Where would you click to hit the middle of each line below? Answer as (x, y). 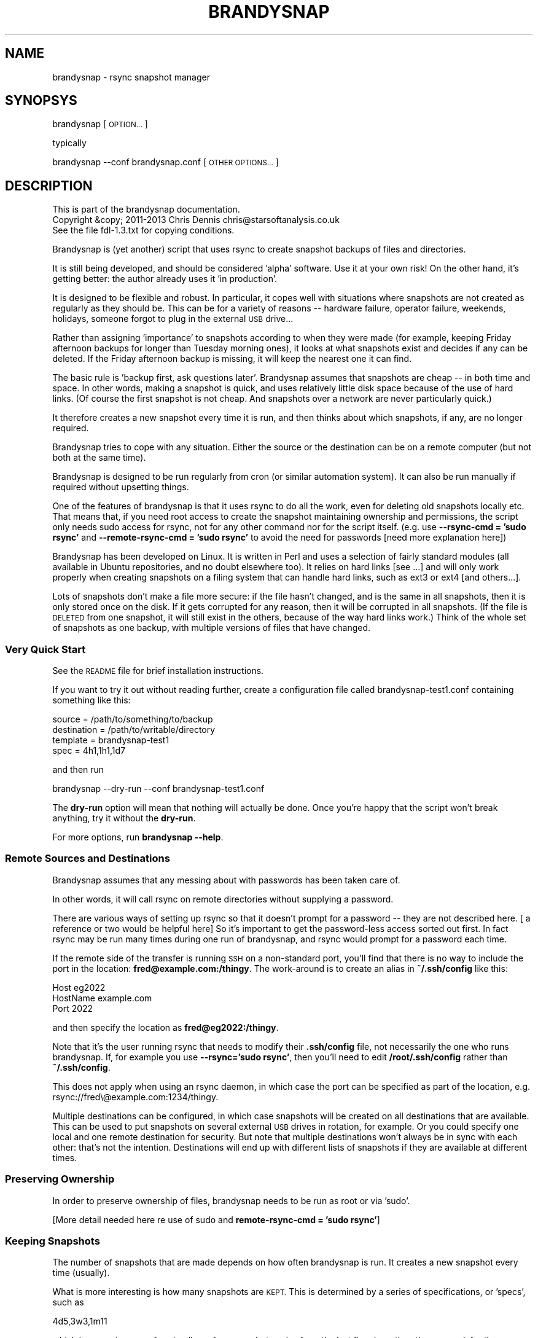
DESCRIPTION (49, 186)
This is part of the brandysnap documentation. (146, 209)
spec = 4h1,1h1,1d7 (89, 751)
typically (69, 143)
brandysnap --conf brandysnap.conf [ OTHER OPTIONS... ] (166, 162)
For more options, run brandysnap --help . (138, 837)
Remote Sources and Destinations (88, 859)
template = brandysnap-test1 (111, 740)
